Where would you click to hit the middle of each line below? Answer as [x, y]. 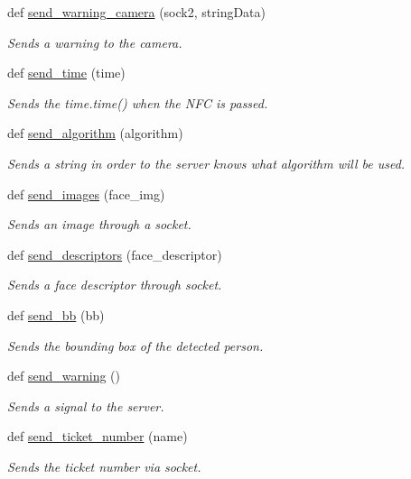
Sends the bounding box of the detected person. [135, 345]
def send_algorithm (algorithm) [95, 133]
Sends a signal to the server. [86, 405]
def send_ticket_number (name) [98, 436]
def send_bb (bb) [56, 314]
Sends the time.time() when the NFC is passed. [138, 102]
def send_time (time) [66, 73]
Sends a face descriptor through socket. [115, 285]
